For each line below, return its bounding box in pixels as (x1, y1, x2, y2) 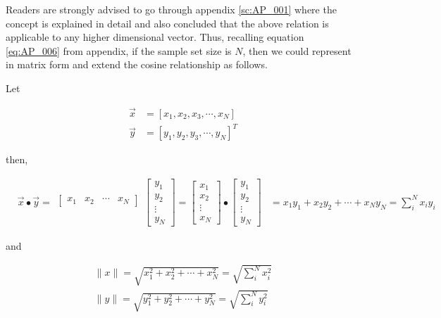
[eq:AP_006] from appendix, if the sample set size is (6, 43, 232, 58)
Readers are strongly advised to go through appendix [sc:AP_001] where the (6, 2, 337, 16)
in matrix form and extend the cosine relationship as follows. (6, 57, 268, 72)
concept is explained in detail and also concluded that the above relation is (6, 15, 329, 30)
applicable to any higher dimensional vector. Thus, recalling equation (6, 30, 304, 44)
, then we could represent (242, 43, 352, 58)
